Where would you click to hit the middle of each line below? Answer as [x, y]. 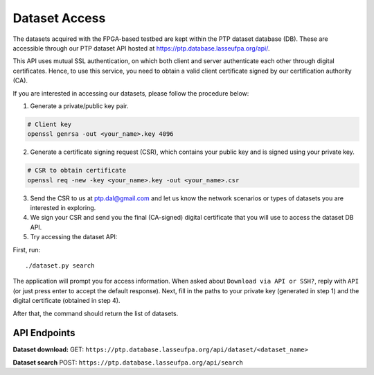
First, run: [27, 250]
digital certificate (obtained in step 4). [66, 301]
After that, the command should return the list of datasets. [96, 313]
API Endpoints [44, 333]
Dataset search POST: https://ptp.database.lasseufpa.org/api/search [128, 362]
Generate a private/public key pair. [79, 106]
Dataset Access [59, 18]
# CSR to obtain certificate [77, 171]
